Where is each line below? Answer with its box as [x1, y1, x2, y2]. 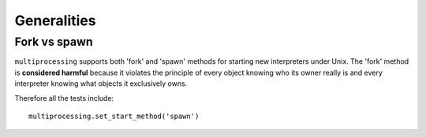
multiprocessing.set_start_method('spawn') [28, 111, 200, 120]
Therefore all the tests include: [14, 93, 114, 102]
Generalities [14, 12, 96, 29]
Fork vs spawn [14, 35, 94, 49]
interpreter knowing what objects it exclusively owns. [14, 79, 188, 88]
